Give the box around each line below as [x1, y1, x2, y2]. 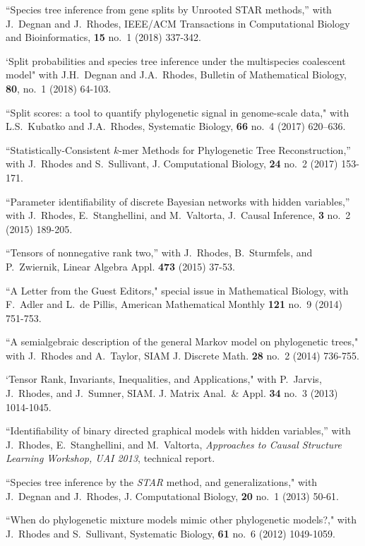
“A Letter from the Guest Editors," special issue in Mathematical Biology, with [6, 283, 349, 297]
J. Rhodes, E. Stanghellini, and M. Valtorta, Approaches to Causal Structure [6, 437, 342, 451]
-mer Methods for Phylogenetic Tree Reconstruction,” [119, 142, 351, 157]
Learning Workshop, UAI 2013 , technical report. [6, 451, 215, 465]
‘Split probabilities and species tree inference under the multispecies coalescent [6, 53, 346, 68]
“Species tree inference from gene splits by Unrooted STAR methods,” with [6, 2, 332, 16]
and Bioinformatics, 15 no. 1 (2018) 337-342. [6, 30, 201, 44]
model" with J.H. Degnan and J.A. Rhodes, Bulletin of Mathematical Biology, [6, 67, 347, 82]
